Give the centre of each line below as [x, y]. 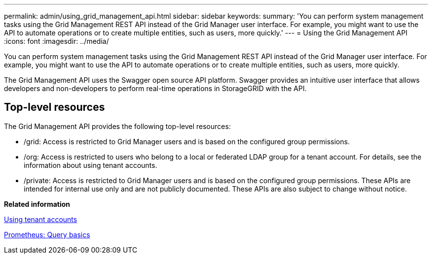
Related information [37, 204]
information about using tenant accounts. [90, 165]
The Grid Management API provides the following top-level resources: [117, 126]
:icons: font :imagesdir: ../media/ [56, 41]
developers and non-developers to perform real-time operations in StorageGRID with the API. [155, 88]
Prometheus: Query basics [47, 234]
